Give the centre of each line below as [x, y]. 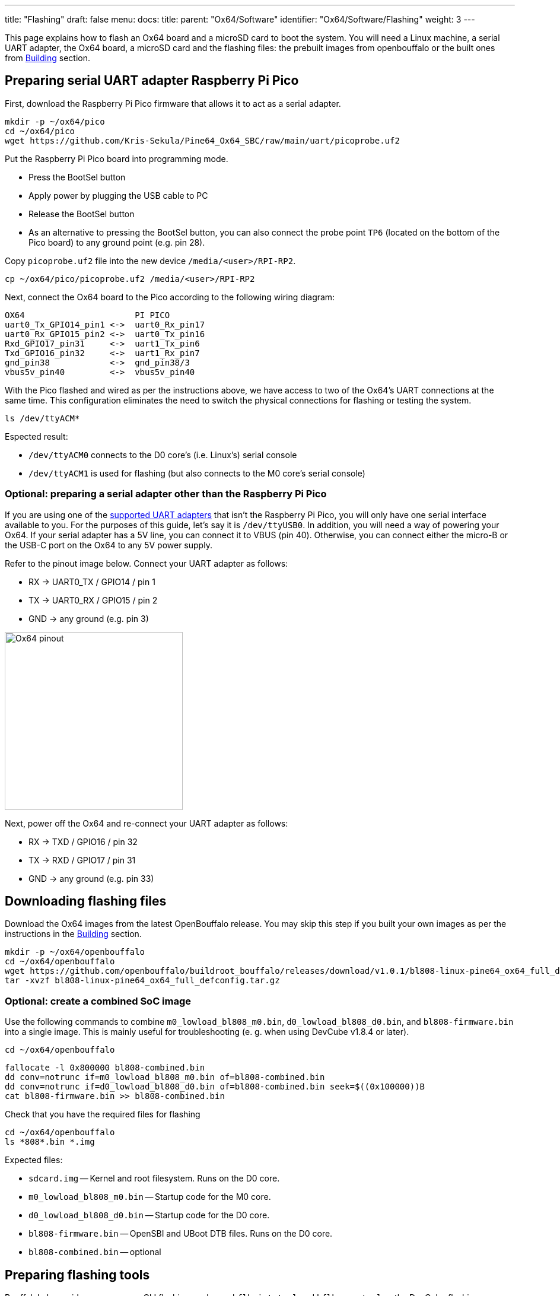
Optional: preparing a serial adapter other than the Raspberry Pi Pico [166, 494]
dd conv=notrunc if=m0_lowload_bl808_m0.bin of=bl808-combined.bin [165, 1077]
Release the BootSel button [82, 214]
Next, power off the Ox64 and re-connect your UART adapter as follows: [147, 823]
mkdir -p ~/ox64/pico [55, 121]
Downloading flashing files [86, 901]
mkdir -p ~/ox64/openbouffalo [75, 952]
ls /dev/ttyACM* [42, 418]
